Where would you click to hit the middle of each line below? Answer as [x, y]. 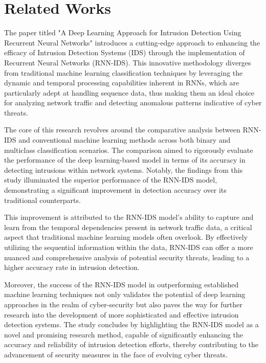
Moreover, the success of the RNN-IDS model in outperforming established [121, 284]
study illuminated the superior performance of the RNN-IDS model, [111, 180]
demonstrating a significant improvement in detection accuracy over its [115, 190]
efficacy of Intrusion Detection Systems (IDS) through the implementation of [125, 52]
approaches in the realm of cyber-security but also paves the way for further [123, 304]
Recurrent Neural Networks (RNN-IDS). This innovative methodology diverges [128, 62]
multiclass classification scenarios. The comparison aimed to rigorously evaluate [129, 150]
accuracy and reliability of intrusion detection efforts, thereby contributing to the [131, 344]
